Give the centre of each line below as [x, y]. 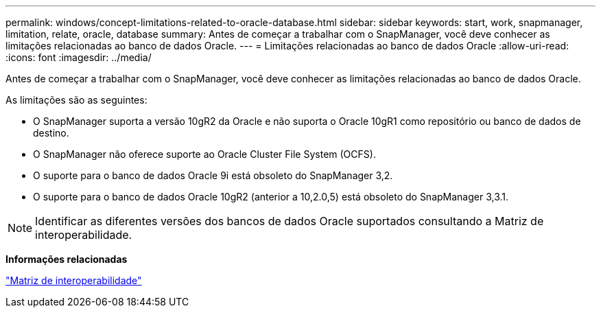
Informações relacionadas [67, 259]
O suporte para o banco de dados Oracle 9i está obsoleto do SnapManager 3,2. [213, 175]
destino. [51, 133]
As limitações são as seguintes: [76, 100]
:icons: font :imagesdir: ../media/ [79, 57]
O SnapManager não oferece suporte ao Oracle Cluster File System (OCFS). [204, 154]
